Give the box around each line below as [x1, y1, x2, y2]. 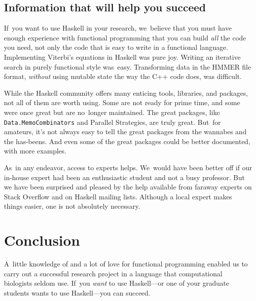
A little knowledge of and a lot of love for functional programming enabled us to [4, 259, 248, 269]
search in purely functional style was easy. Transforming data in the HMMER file [4, 61, 251, 72]
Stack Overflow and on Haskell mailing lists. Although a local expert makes [4, 191, 232, 201]
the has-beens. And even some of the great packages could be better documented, [4, 136, 251, 146]
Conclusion [4, 230, 80, 250]
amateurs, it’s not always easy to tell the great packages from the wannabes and [4, 126, 247, 137]
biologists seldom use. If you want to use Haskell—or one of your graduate [4, 278, 229, 288]
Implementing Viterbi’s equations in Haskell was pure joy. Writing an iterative [4, 51, 241, 62]
